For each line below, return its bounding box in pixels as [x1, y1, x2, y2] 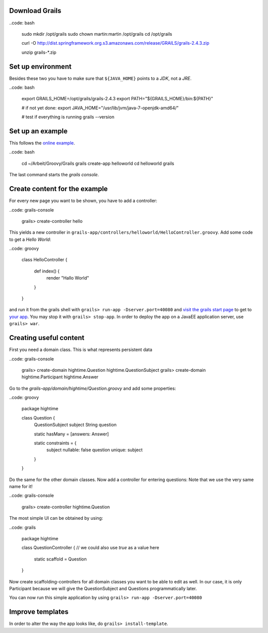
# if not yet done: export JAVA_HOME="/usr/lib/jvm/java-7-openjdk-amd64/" [21, 105, 179, 111]
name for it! [9, 483, 33, 489]
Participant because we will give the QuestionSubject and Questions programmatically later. [9, 585, 197, 591]
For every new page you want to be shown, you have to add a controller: [9, 198, 157, 204]
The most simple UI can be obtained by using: [9, 515, 103, 521]
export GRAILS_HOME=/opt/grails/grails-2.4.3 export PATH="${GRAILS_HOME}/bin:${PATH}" [21, 96, 213, 102]
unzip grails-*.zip [21, 49, 57, 55]
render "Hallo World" [46, 275, 89, 281]
